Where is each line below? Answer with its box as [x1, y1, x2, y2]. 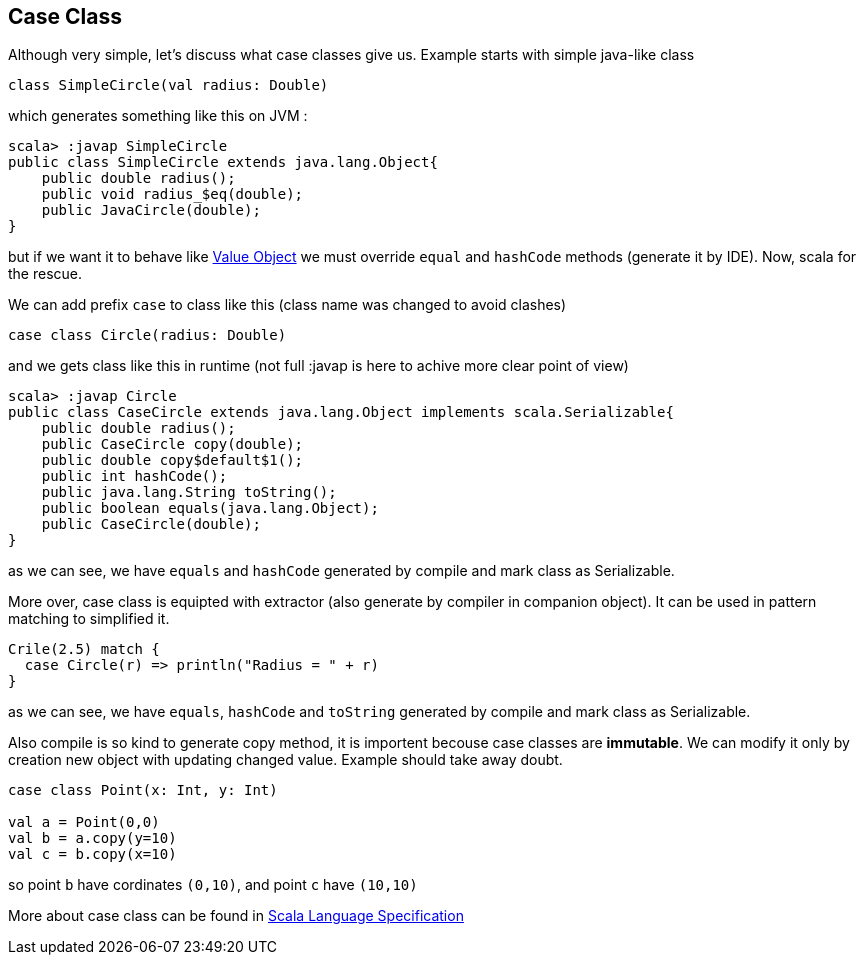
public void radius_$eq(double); [41, 186, 304, 203]
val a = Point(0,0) [8, 814, 160, 831]
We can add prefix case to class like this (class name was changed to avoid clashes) [8, 296, 567, 314]
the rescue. [8, 265, 83, 283]
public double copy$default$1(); [41, 452, 304, 469]
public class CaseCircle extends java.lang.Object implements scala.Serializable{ [8, 404, 674, 421]
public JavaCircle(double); [41, 202, 261, 219]
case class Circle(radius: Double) [8, 327, 287, 344]
